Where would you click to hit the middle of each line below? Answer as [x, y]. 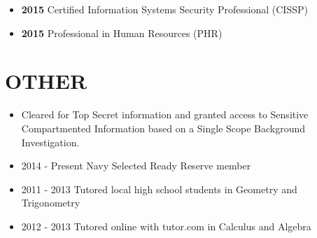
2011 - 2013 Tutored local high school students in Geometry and [159, 189]
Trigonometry [51, 203]
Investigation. [50, 142]
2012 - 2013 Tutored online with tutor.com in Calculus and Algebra [166, 226]
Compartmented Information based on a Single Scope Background [163, 128]
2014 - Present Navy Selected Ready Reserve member [136, 166]
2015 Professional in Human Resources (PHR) [122, 33]
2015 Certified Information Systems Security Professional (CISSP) [164, 9]
